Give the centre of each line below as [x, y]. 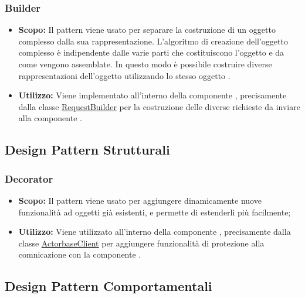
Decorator [29, 178]
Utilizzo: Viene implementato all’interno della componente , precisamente [152, 95]
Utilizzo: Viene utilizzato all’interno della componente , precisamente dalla [155, 232]
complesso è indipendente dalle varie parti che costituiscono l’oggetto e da [151, 52]
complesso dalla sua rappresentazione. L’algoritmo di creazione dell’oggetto [153, 41]
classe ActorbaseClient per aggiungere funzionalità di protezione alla [141, 243]
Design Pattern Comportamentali [109, 286]
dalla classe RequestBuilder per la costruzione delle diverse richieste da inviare [159, 106]
